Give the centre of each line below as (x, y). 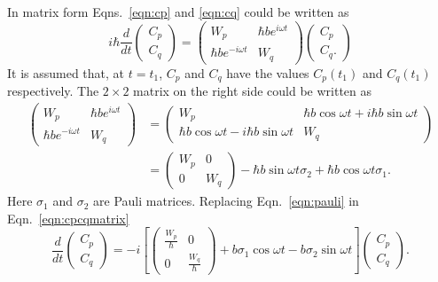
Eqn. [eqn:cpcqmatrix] (68, 218)
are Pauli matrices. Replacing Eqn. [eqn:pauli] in (226, 201)
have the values (268, 72)
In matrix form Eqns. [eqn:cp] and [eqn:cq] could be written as (178, 12)
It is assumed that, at (66, 72)
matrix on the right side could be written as (253, 91)
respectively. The (53, 91)
